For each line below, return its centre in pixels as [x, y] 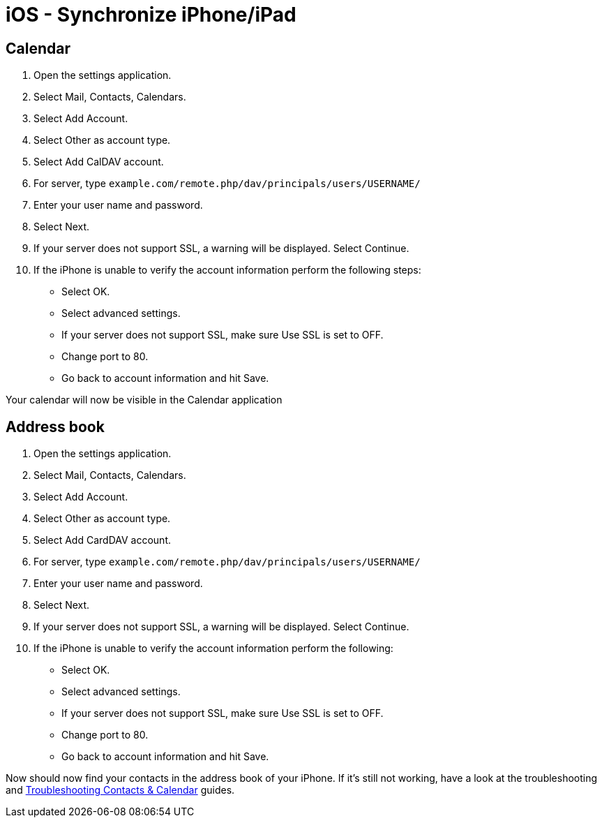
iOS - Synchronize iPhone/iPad [151, 15]
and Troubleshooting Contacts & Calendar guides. [120, 790]
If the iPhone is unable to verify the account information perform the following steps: [227, 270]
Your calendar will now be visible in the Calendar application [144, 400]
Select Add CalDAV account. [99, 162]
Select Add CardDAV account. [102, 540]
